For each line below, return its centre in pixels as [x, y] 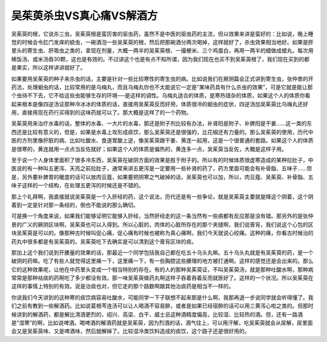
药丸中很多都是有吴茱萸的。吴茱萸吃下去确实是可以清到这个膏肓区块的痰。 [104, 241]
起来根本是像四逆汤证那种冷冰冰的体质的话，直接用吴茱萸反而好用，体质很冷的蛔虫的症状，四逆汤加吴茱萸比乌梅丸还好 [160, 104]
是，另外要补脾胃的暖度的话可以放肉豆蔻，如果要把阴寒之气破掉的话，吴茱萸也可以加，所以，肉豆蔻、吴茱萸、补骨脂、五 [162, 177]
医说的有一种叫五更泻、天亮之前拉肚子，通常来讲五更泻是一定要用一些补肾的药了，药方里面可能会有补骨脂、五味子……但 [162, 169]
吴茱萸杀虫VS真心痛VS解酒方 [84, 16]
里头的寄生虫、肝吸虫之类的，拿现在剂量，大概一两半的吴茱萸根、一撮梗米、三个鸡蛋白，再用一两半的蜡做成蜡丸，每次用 [162, 51]
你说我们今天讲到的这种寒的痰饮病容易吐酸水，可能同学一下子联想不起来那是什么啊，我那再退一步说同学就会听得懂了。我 [162, 297]
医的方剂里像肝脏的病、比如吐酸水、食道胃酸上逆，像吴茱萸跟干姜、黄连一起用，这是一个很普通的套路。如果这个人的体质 [162, 140]
